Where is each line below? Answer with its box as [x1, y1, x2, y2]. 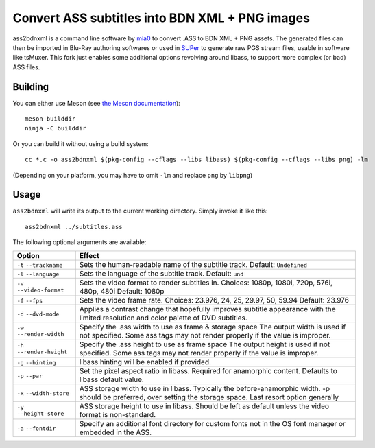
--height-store [16, 410, 64, 417]
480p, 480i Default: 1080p [79, 286, 165, 296]
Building [12, 81, 49, 93]
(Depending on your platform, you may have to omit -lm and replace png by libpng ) [12, 171, 253, 179]
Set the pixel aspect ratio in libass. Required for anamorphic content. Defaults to [79, 366, 337, 375]
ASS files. [12, 62, 40, 71]
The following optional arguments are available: [12, 238, 147, 246]
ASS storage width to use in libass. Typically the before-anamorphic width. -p [79, 384, 330, 393]
